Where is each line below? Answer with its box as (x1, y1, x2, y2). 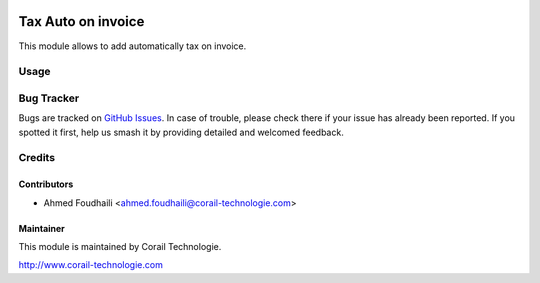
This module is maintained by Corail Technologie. (18, 240, 222, 252)
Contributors (18, 178, 74, 190)
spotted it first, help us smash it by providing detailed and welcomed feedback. (18, 126, 344, 138)
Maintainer (18, 222, 65, 234)
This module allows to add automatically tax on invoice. (18, 40, 247, 52)
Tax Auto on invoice (18, 13, 145, 30)
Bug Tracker (18, 91, 80, 105)
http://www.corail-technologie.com (18, 259, 164, 271)
